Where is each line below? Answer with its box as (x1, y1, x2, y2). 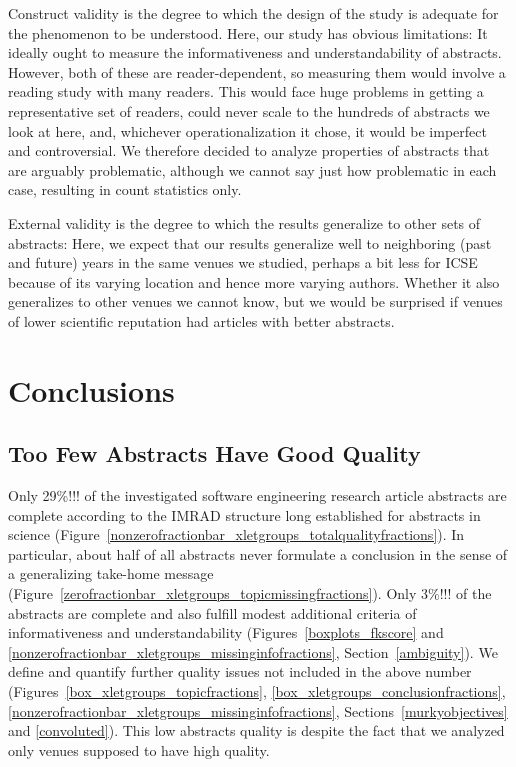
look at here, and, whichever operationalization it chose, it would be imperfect (8, 120, 487, 141)
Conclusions (8, 369, 175, 410)
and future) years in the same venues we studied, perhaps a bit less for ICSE (8, 252, 478, 273)
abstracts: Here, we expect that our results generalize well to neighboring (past (8, 232, 492, 253)
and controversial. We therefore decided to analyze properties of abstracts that (8, 140, 490, 161)
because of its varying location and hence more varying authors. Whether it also (8, 271, 500, 292)
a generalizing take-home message (8, 563, 214, 584)
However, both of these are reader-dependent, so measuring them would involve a (8, 61, 506, 82)
